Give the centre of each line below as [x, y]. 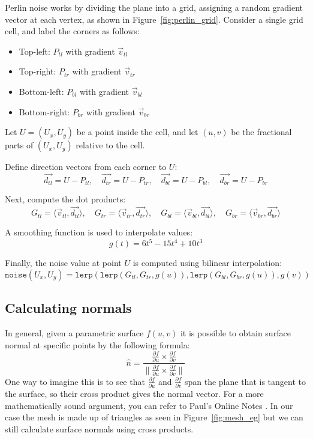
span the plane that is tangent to [245, 381]
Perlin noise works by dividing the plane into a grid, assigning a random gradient [154, 7]
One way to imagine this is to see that [75, 381]
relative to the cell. [110, 145]
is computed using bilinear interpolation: [207, 263]
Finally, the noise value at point [63, 263]
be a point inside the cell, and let [137, 132]
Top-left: [34, 51]
